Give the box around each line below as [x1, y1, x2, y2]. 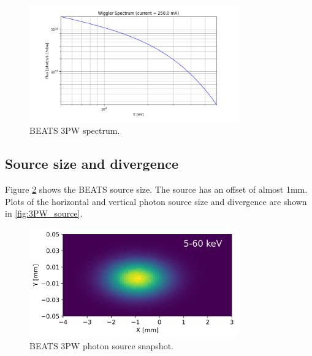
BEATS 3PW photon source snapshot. [29, 339, 173, 352]
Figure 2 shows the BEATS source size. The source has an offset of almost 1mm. [5, 183, 308, 196]
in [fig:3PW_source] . [5, 207, 83, 220]
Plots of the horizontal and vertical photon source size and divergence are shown [5, 195, 307, 207]
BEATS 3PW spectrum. [29, 124, 120, 137]
